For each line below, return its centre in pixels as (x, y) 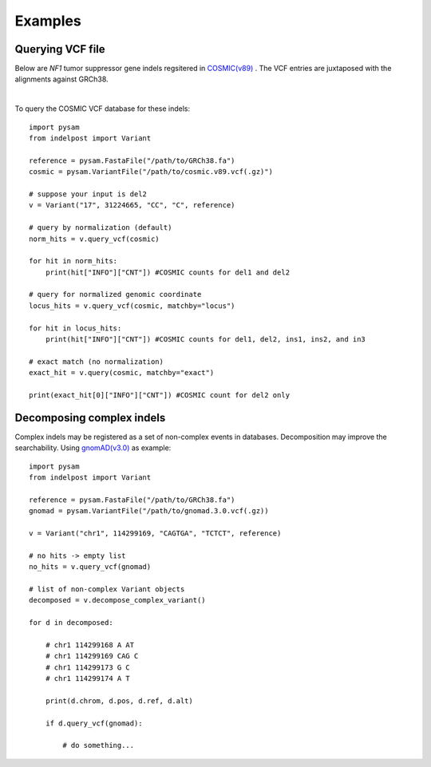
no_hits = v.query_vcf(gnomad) (90, 567)
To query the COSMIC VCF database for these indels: (103, 109)
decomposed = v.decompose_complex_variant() (118, 600)
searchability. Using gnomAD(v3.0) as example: (93, 448)
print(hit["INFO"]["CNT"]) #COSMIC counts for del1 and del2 (168, 272)
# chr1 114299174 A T (88, 679)
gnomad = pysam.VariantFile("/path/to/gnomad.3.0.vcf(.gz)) (149, 511)
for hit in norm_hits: (73, 261)
